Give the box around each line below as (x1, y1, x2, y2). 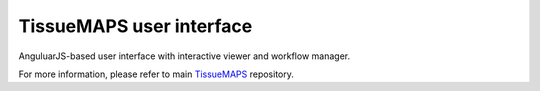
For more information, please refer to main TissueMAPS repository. (18, 68, 295, 80)
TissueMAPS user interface (18, 15, 253, 37)
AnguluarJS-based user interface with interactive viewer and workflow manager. (18, 50, 350, 62)
